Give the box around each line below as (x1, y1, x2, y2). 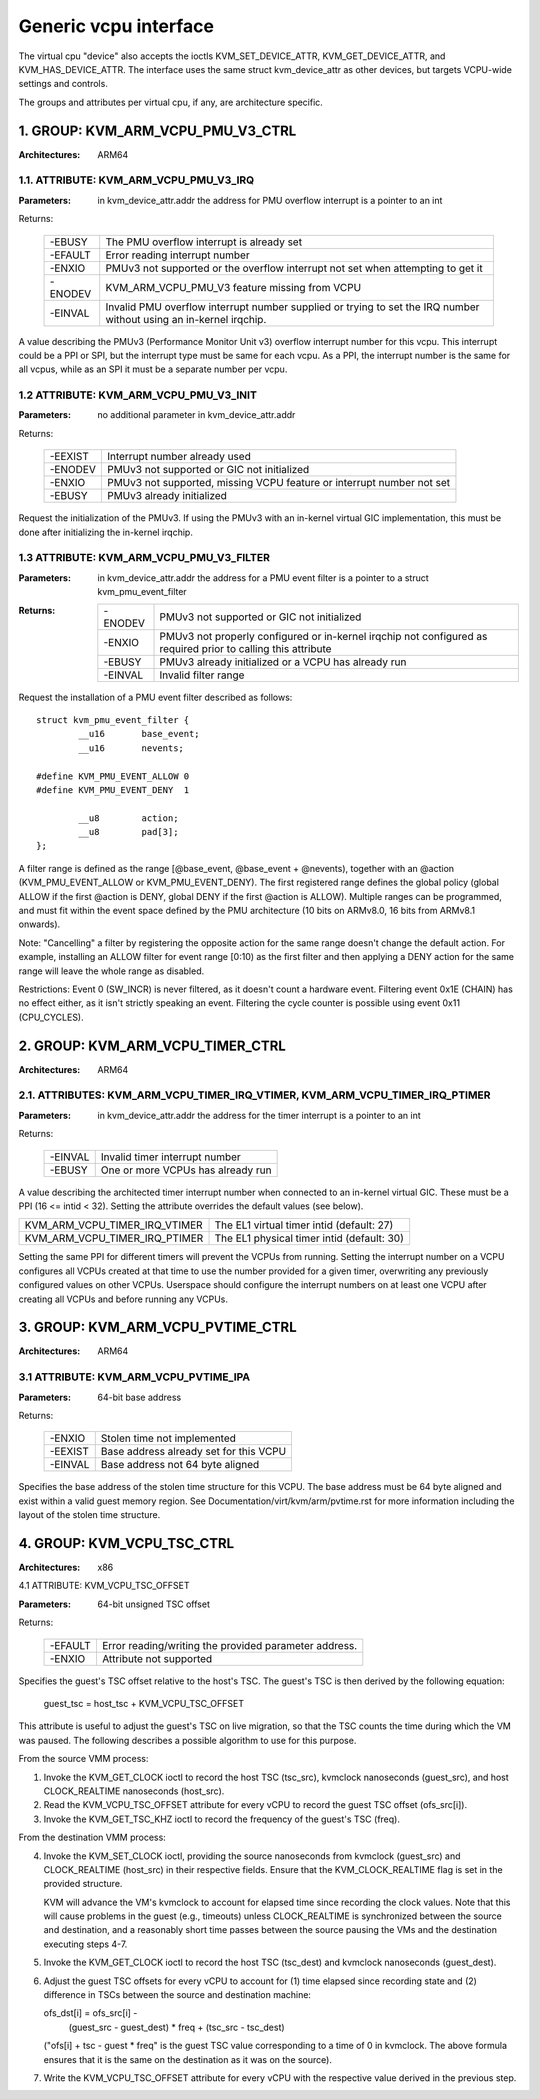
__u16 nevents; (78, 742, 185, 754)
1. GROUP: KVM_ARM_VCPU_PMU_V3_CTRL (18, 122, 297, 139)
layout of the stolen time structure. (18, 1509, 161, 1521)
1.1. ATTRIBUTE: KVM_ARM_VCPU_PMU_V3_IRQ (18, 173, 255, 187)
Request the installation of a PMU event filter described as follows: (18, 691, 293, 703)
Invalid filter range (159, 668, 245, 682)
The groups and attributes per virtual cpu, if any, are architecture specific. (18, 96, 324, 108)
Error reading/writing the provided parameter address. (101, 1638, 358, 1652)
